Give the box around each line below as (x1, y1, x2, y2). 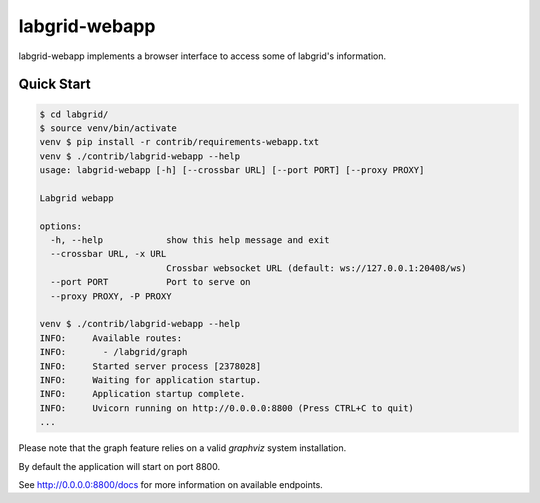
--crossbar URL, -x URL (50, 248, 167, 260)
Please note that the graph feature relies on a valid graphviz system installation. (18, 442, 347, 454)
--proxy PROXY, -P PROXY (50, 290, 172, 302)
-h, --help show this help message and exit (50, 235, 330, 246)
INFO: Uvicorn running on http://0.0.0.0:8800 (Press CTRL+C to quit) (39, 402, 415, 414)
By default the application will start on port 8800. (18, 460, 220, 472)
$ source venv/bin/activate (39, 122, 177, 134)
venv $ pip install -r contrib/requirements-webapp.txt (39, 136, 320, 148)
